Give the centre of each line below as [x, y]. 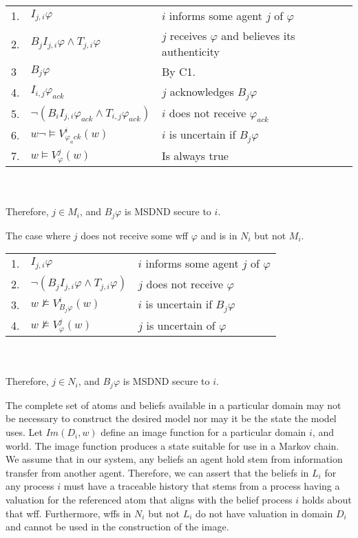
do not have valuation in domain [264, 513]
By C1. [178, 71]
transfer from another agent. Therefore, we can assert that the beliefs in [157, 472]
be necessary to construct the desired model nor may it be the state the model [171, 418]
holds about [327, 500]
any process [30, 486]
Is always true [195, 156]
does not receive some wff [134, 235]
